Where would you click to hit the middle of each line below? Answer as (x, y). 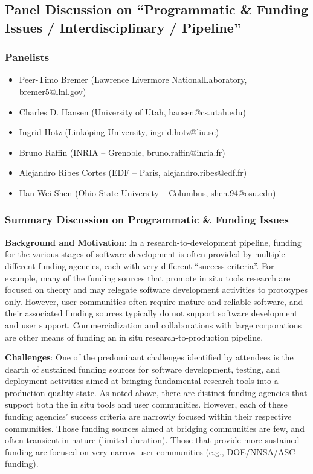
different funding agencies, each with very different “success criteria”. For (140, 265)
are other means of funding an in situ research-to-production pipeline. (134, 337)
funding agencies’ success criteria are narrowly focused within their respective (148, 416)
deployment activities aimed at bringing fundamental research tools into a (142, 381)
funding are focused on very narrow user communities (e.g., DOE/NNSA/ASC (150, 451)
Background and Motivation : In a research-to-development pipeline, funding (153, 242)
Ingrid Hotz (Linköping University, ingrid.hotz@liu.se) (119, 132)
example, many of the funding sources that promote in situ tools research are (148, 277)
